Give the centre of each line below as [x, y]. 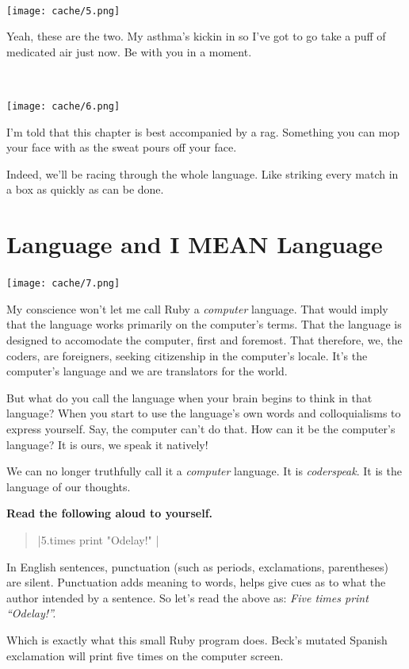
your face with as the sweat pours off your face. [122, 147]
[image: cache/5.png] [63, 11]
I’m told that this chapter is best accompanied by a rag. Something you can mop [203, 131]
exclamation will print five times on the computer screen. [145, 655]
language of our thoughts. [69, 486]
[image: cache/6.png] [63, 107]
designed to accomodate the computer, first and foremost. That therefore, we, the [204, 340]
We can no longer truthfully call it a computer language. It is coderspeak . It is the [204, 471]
